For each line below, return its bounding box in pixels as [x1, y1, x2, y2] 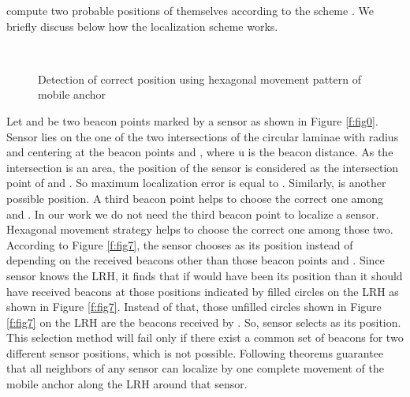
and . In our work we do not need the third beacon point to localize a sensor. [6, 205, 379, 222]
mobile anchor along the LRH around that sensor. [6, 376, 248, 392]
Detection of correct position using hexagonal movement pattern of [38, 70, 361, 87]
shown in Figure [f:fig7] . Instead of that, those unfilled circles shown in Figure [6, 298, 382, 315]
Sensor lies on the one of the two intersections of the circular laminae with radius [6, 128, 399, 144]
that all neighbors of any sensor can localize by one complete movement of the [6, 360, 384, 376]
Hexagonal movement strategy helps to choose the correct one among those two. [6, 221, 393, 238]
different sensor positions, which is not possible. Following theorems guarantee [6, 344, 384, 361]
